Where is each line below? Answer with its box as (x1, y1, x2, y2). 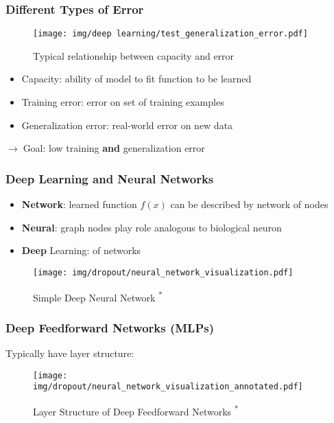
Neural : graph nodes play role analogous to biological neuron (21, 220, 282, 234)
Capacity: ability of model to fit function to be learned (21, 71, 252, 86)
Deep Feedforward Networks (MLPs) (5, 319, 215, 336)
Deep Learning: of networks (21, 243, 141, 258)
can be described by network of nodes (170, 197, 329, 211)
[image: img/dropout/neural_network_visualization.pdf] (33, 267, 294, 277)
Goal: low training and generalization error (23, 141, 205, 155)
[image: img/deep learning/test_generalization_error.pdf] (33, 29, 308, 39)
